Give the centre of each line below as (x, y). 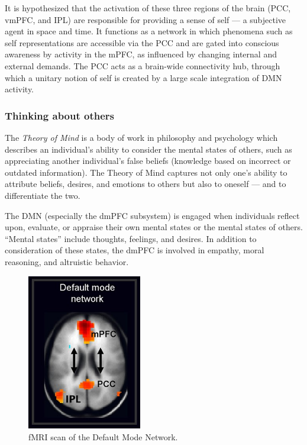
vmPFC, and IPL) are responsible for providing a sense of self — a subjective (146, 19)
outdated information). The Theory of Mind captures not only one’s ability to (146, 172)
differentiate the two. (43, 195)
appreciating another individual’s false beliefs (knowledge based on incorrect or (148, 161)
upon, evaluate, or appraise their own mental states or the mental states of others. (154, 227)
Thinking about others (60, 115)
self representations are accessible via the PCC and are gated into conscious (142, 42)
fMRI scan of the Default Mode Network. (103, 436)
